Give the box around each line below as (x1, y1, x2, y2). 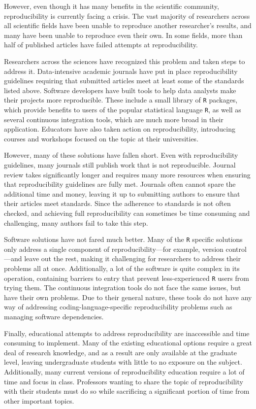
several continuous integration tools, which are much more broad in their (4, 114, 224, 124)
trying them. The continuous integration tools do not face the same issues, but (4, 282, 241, 293)
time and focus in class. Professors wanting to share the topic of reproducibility (4, 376, 243, 386)
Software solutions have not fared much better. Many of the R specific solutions (4, 234, 243, 244)
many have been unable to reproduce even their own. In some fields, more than (4, 30, 243, 40)
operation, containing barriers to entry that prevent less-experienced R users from (4, 273, 249, 283)
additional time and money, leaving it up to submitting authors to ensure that (4, 188, 240, 199)
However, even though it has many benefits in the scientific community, (4, 1, 219, 11)
